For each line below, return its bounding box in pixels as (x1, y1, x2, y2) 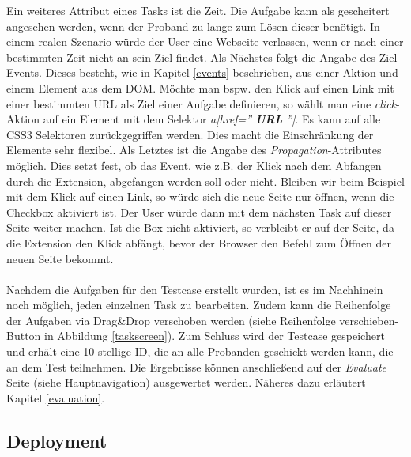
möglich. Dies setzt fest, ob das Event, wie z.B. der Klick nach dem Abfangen (6, 157, 382, 173)
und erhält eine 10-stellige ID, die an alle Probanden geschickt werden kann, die (6, 343, 394, 360)
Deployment (6, 428, 107, 452)
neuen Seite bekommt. (6, 250, 114, 266)
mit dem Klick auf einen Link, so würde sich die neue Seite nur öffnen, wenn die (6, 188, 394, 205)
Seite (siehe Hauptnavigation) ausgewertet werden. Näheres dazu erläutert (6, 374, 366, 391)
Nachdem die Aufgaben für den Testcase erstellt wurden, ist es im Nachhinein (6, 281, 383, 297)
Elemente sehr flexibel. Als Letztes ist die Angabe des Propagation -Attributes (6, 142, 382, 158)
